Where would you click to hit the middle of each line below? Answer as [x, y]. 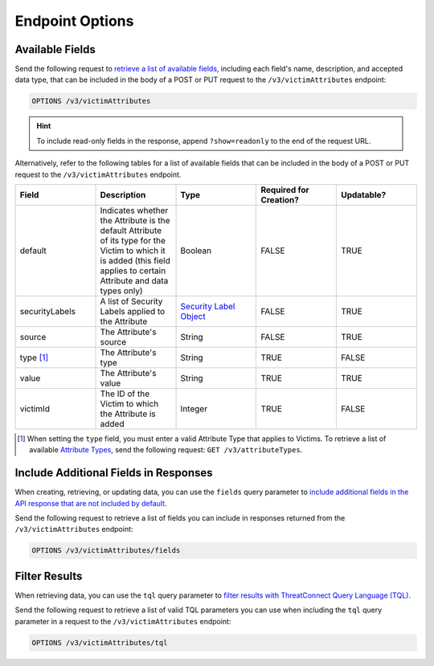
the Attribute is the [135, 220]
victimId [35, 408]
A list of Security [131, 301]
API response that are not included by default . [91, 503]
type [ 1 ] [34, 358]
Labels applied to [133, 311]
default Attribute [131, 231]
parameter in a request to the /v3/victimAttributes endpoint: [123, 621]
